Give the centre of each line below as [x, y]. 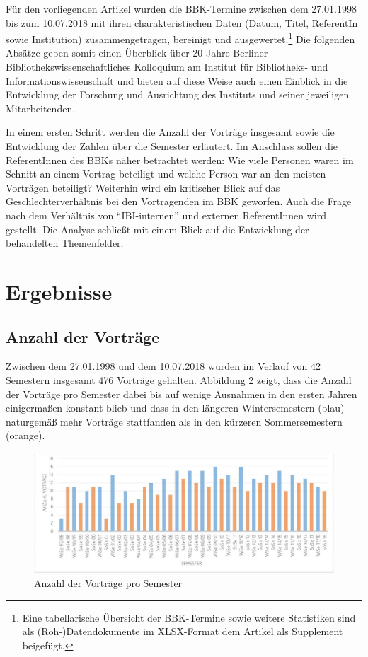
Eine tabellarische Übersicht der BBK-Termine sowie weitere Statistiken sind [189, 617]
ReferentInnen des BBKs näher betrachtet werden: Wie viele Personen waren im [180, 159]
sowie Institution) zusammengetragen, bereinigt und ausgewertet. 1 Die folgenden [180, 38]
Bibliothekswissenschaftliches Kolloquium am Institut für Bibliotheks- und [167, 67]
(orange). [25, 435]
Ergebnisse [59, 291]
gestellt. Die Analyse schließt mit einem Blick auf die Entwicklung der [157, 229]
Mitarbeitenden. [41, 108]
